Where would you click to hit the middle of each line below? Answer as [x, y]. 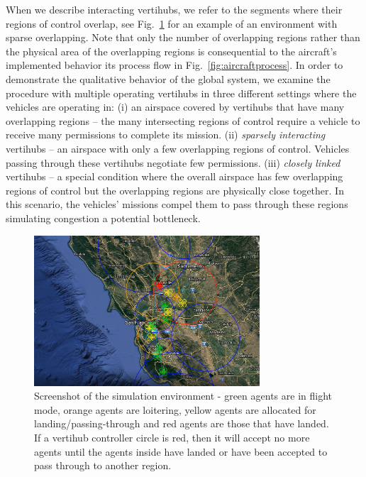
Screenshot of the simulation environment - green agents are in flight [183, 396]
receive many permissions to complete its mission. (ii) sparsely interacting [166, 135]
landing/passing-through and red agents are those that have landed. [182, 423]
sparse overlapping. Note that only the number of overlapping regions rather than [183, 37]
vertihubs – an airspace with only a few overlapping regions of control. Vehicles [178, 148]
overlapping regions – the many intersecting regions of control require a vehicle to [183, 120]
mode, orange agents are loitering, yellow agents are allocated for [175, 409]
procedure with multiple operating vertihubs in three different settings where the [181, 93]
